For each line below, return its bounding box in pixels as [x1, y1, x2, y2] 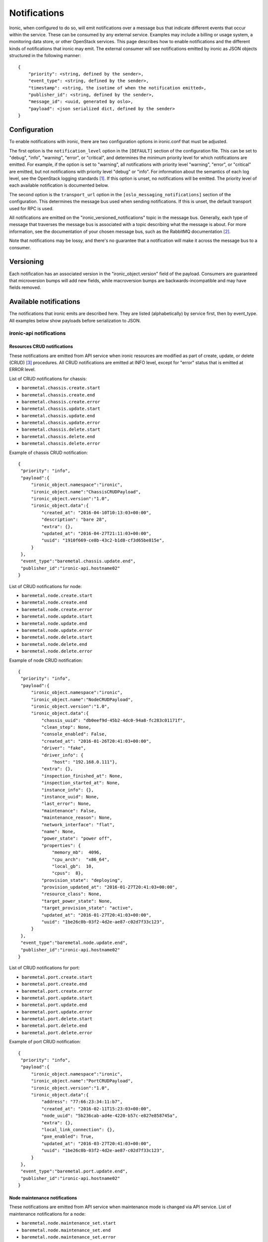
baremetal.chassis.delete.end [21, 434, 95, 439]
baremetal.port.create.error [21, 988, 93, 994]
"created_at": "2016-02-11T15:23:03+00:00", [41, 1106, 151, 1111]
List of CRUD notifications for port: [9, 965, 80, 971]
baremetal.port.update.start [21, 995, 93, 1001]
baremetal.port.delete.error [21, 1030, 93, 1035]
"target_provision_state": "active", [41, 905, 134, 911]
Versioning [9, 257, 44, 266]
